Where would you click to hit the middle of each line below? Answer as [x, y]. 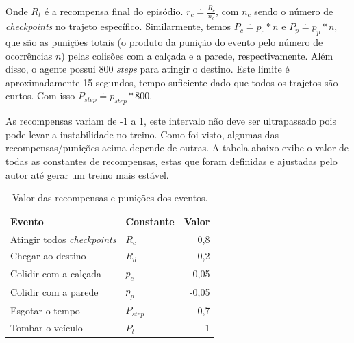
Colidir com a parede [54, 291]
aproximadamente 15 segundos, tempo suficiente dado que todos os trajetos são [172, 82]
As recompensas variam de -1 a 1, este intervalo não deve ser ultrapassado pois [171, 121]
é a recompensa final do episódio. [114, 11]
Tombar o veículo [47, 328]
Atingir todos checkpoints [63, 239]
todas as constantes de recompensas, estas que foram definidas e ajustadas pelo [172, 161]
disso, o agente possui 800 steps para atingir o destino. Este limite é [148, 69]
